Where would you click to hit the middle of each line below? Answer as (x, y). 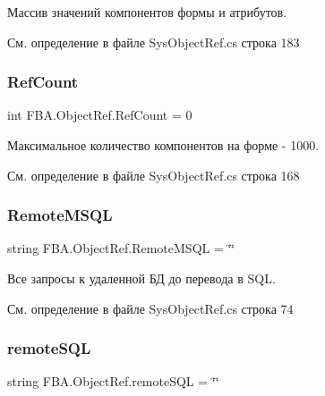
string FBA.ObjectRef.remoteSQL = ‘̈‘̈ (113, 381)
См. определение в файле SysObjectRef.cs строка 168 (154, 175)
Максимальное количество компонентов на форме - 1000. (163, 145)
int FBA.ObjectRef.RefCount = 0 (100, 115)
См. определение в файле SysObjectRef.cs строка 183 (154, 42)
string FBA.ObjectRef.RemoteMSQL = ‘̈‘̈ (121, 248)
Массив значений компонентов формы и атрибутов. (147, 12)
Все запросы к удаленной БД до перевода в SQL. (141, 278)
